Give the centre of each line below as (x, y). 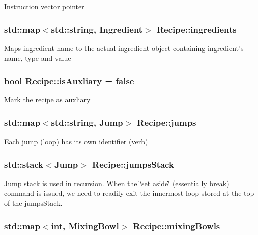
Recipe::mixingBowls (177, 226)
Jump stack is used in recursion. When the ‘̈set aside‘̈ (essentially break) (117, 183)
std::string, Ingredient (97, 29)
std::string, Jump (87, 122)
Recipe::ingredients (197, 29)
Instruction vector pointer (44, 6)
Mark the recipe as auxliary (47, 100)
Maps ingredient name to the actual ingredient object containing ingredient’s (124, 48)
